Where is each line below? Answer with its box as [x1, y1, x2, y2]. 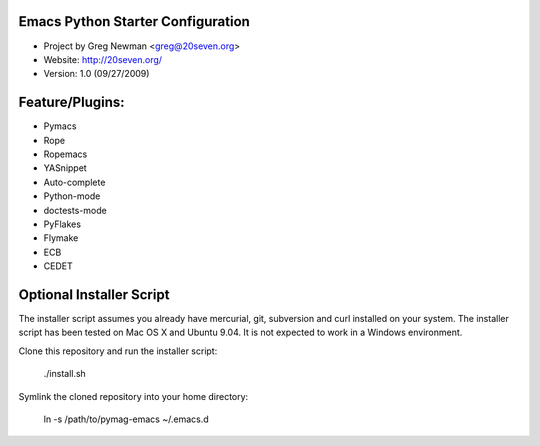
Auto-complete [43, 176, 106, 188]
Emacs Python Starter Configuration [18, 13, 250, 30]
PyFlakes [43, 218, 82, 230]
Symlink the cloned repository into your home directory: [18, 390, 249, 402]
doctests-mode [43, 204, 107, 216]
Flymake [43, 232, 79, 244]
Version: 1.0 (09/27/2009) [43, 68, 150, 80]
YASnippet [43, 162, 87, 174]
